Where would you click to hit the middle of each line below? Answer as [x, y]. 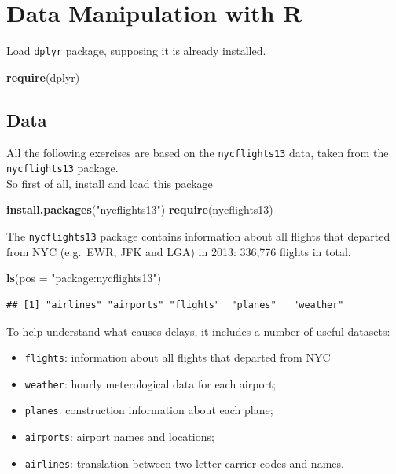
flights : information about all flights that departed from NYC [178, 357]
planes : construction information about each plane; [149, 410]
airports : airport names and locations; [119, 437]
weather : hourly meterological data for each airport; [150, 383]
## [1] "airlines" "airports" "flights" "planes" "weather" [175, 305]
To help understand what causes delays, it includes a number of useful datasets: [198, 331]
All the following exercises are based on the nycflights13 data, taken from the [198, 152]
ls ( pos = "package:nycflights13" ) [84, 278]
